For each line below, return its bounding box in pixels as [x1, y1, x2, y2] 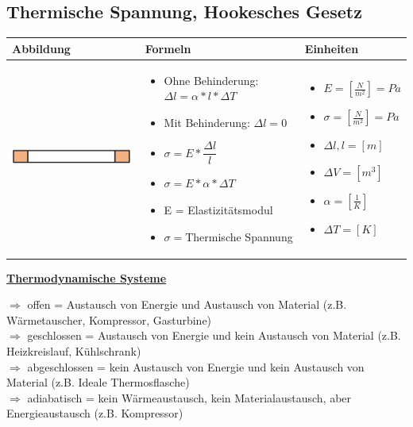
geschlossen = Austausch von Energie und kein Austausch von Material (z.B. [27, 327, 401, 344]
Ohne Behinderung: [164, 71, 259, 88]
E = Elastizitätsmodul [164, 201, 273, 217]
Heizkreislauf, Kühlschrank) [6, 343, 141, 360]
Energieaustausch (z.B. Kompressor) [6, 405, 183, 421]
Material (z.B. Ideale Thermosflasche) [6, 374, 190, 390]
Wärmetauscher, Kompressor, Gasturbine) [6, 311, 212, 328]
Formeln [145, 40, 191, 56]
